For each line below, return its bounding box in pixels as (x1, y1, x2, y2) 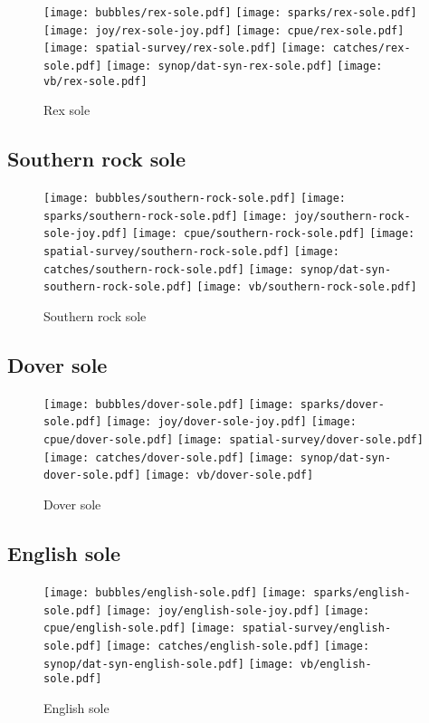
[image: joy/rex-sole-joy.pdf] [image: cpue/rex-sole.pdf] (43, 24, 405, 37)
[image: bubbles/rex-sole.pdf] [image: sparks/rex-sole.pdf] (43, 6, 417, 19)
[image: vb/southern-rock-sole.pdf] (196, 281, 417, 294)
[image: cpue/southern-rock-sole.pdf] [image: (131, 227, 415, 241)
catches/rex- (332, 42, 411, 55)
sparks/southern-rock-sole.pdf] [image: (43, 209, 288, 223)
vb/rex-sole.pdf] (43, 74, 148, 88)
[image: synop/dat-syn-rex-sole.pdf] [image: (106, 59, 383, 72)
